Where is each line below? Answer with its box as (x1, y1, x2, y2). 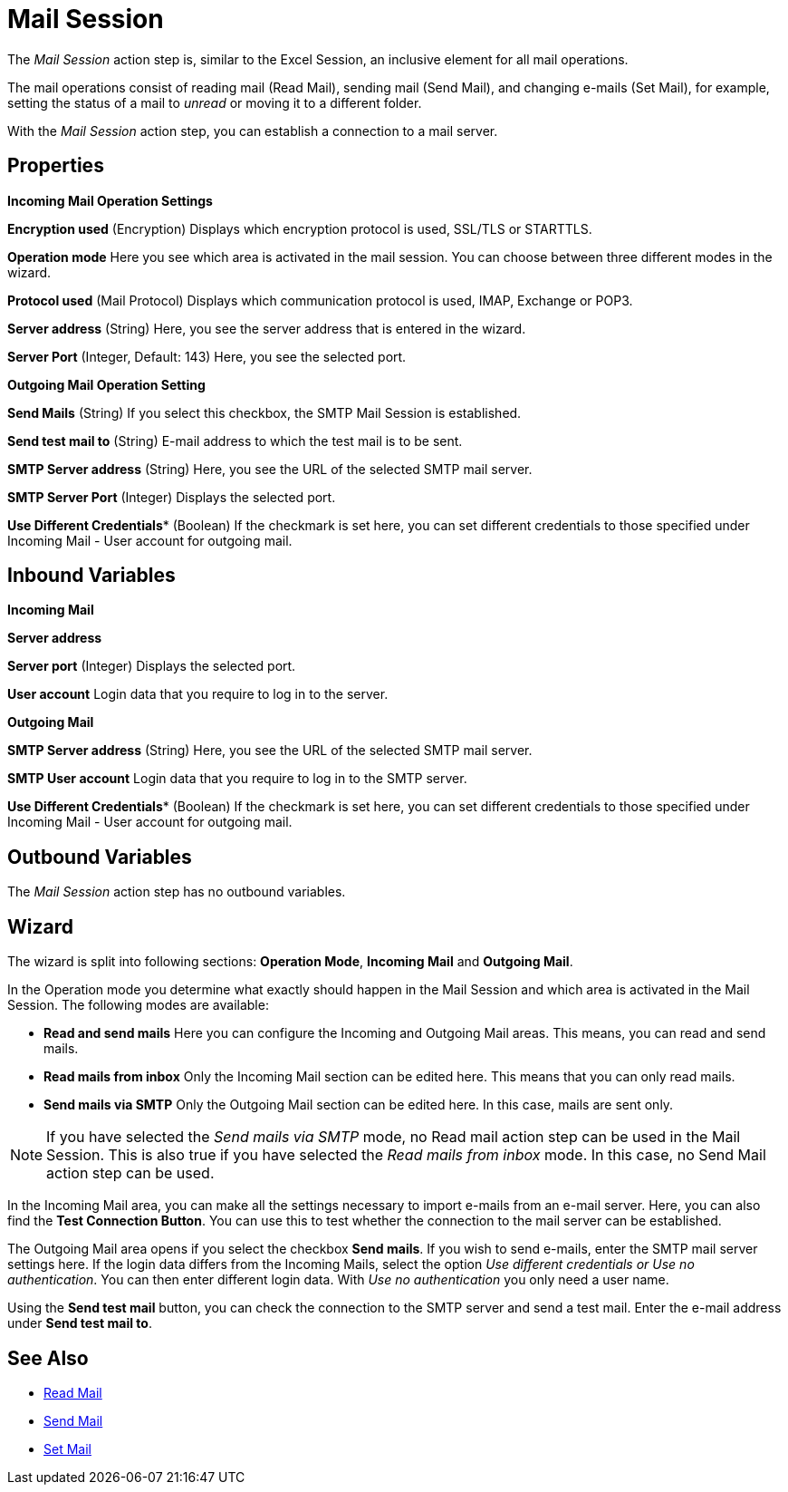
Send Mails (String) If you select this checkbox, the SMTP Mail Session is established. (7, 404, 522, 421)
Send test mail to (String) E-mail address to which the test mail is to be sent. (7, 432, 463, 449)
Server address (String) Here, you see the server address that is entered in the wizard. (7, 320, 526, 336)
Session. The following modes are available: (7, 997, 269, 1013)
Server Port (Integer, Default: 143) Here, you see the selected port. (7, 348, 407, 364)
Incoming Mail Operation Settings (7, 192, 213, 208)
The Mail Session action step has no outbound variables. (7, 884, 346, 900)
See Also (7, 1346, 89, 1370)
